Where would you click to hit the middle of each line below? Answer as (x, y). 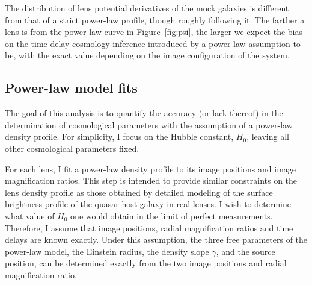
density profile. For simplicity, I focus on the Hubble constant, (119, 136)
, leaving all (268, 136)
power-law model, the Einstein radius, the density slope (107, 251)
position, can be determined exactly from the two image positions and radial (146, 263)
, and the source (246, 251)
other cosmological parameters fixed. (72, 148)
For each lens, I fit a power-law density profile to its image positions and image (151, 168)
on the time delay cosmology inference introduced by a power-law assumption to (153, 43)
